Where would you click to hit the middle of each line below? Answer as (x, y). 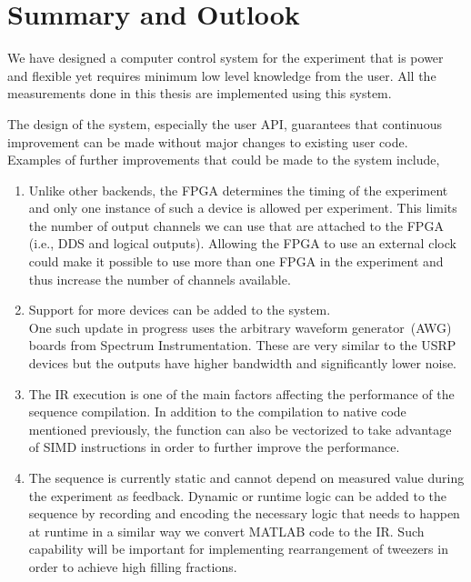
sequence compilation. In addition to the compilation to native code (217, 411)
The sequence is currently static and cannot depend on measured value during (246, 477)
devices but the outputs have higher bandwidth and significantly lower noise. (242, 363)
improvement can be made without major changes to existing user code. (208, 141)
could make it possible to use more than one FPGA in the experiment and (236, 261)
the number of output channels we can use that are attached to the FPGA (236, 225)
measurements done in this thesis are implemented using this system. (200, 93)
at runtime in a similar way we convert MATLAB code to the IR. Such (226, 531)
